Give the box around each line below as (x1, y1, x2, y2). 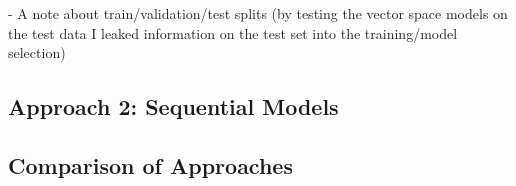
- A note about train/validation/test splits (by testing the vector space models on (8, 3, 508, 23)
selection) (8, 42, 66, 63)
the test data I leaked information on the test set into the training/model (8, 22, 458, 43)
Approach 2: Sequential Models (8, 91, 339, 122)
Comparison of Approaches (8, 149, 293, 180)
